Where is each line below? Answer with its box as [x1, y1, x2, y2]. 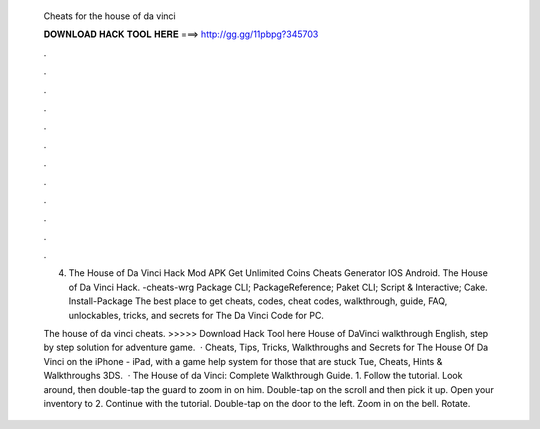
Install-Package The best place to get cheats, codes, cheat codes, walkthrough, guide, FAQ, [68, 295, 448, 307]
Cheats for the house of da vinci [43, 10, 177, 22]
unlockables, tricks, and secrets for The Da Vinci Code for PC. [68, 309, 325, 321]
